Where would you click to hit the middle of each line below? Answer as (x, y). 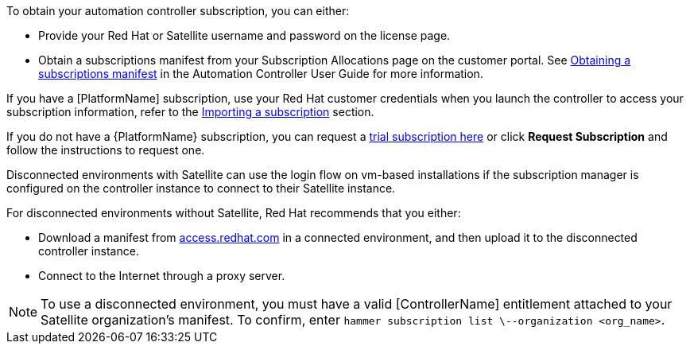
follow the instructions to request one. (106, 150)
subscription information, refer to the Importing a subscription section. (190, 112)
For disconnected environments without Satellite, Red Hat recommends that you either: (234, 213)
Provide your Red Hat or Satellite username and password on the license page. (244, 35)
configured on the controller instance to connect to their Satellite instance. (201, 188)
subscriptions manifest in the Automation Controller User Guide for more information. (261, 74)
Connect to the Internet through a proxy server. (162, 276)
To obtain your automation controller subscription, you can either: (178, 11)
